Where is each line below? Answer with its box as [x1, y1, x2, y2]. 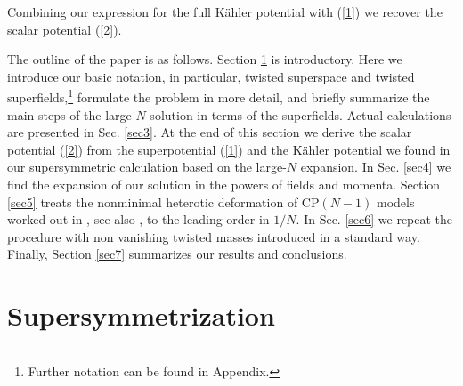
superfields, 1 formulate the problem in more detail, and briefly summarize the [7, 85, 430, 107]
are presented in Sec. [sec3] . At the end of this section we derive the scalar [7, 123, 412, 141]
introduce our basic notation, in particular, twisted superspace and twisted [7, 67, 415, 85]
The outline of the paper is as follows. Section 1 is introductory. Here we [7, 50, 402, 68]
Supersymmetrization [7, 297, 275, 334]
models [376, 192, 415, 211]
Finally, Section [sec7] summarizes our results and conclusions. [7, 245, 347, 263]
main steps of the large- [7, 105, 136, 124]
